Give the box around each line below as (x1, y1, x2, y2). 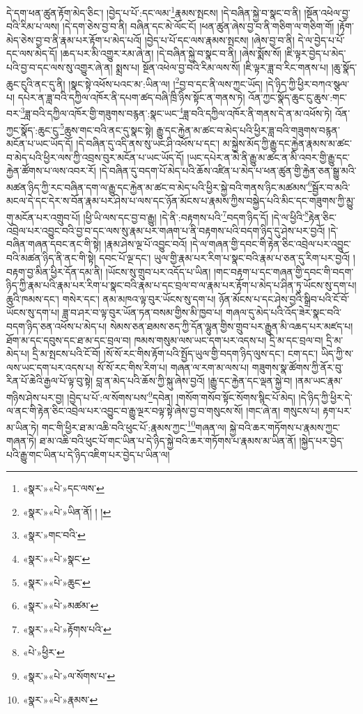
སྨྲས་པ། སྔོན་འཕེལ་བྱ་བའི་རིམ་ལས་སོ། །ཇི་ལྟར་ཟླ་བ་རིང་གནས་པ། (116, 60, 329, 75)
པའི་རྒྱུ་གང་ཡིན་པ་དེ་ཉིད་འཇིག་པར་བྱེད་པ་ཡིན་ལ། (6, 447, 170, 461)
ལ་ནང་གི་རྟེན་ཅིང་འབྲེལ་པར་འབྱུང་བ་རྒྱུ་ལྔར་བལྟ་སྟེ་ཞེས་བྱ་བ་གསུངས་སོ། (6, 403, 243, 418)
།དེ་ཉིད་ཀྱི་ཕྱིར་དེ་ (298, 389, 353, 404)
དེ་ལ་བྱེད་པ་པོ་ (298, 32, 345, 47)
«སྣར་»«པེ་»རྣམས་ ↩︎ (22, 692, 98, 706)
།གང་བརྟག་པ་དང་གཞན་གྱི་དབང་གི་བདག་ (213, 264, 354, 278)
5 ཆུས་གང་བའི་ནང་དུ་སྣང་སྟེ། (60, 120, 153, 137)
